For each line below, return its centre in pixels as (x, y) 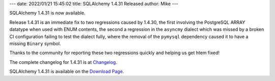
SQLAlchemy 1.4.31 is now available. (47, 13)
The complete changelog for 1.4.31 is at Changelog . (63, 62)
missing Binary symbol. (35, 44)
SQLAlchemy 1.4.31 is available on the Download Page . (67, 71)
